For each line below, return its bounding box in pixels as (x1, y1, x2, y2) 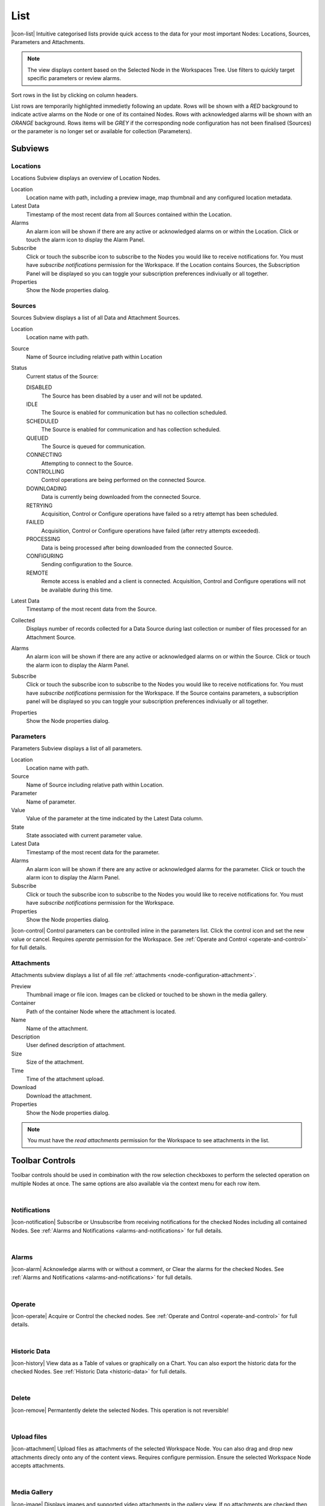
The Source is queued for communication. (41, 443, 146, 450)
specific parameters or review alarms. (27, 75, 122, 82)
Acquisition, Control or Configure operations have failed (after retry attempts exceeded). (41, 527, 260, 534)
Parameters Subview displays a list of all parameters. (11, 745, 143, 752)
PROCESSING (26, 536, 61, 543)
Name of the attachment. (26, 1025, 88, 1032)
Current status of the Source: (26, 372, 99, 380)
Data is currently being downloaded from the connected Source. (41, 493, 201, 501)
